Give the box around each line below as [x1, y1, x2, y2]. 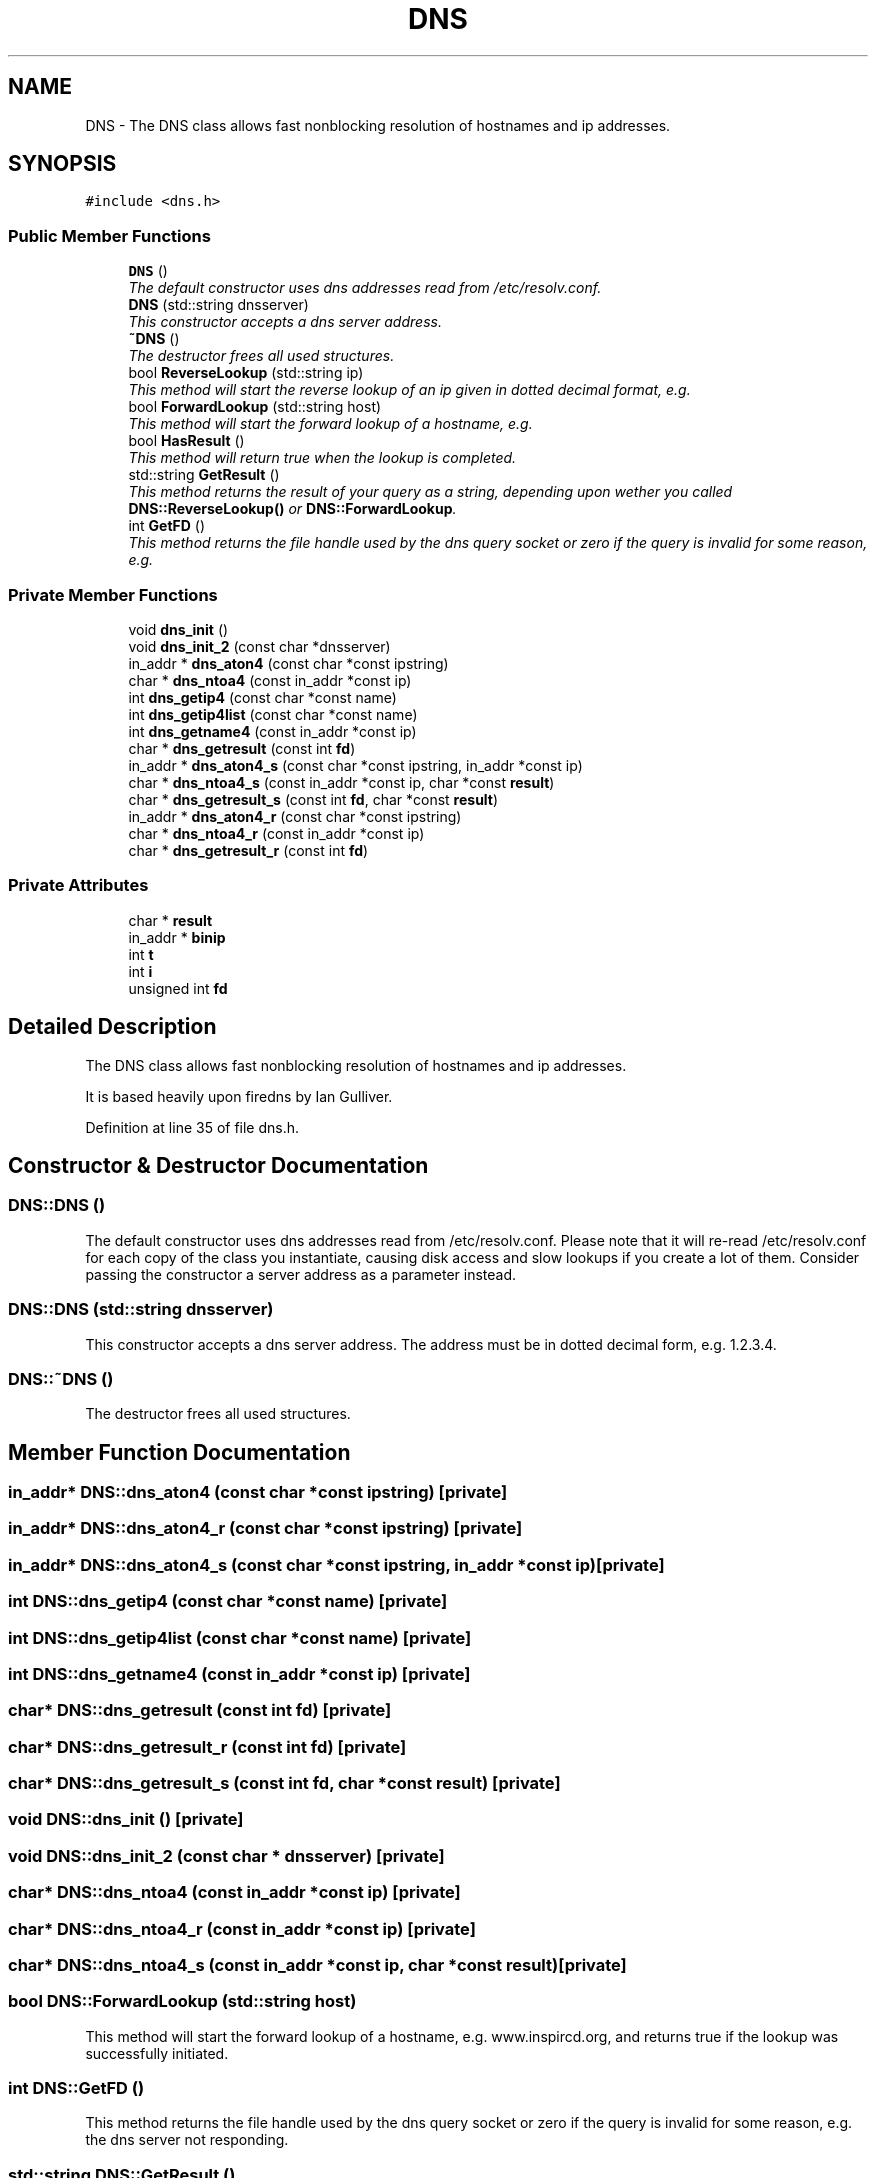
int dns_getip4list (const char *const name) [128, 705, 418, 723]
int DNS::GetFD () [8, 2078, 145, 2099]
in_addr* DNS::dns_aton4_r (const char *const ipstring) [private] [8, 1518, 523, 1539]
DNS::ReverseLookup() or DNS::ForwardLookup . [128, 500, 457, 518]
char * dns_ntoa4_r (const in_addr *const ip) [128, 824, 425, 842]
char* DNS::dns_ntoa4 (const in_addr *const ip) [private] [8, 1882, 461, 1903]
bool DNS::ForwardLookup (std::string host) [8, 1991, 357, 2012]
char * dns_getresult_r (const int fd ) [128, 841, 369, 859]
